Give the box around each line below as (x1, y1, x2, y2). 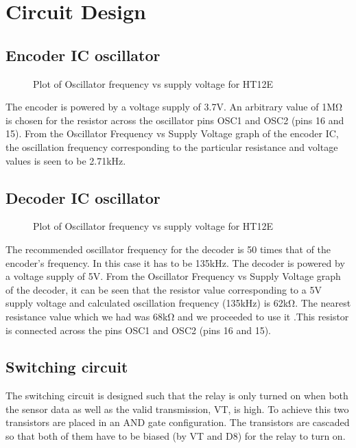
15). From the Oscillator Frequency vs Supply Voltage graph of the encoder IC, (5, 126, 339, 141)
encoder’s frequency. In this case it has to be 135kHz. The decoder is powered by (5, 255, 345, 270)
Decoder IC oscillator (5, 187, 161, 208)
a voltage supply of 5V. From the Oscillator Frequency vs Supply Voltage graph (5, 269, 341, 283)
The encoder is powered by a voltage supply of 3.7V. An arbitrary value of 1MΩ (5, 99, 343, 114)
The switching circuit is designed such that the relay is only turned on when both (5, 388, 348, 403)
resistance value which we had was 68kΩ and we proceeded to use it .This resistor (5, 309, 349, 323)
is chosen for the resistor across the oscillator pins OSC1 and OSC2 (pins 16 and (5, 113, 344, 127)
